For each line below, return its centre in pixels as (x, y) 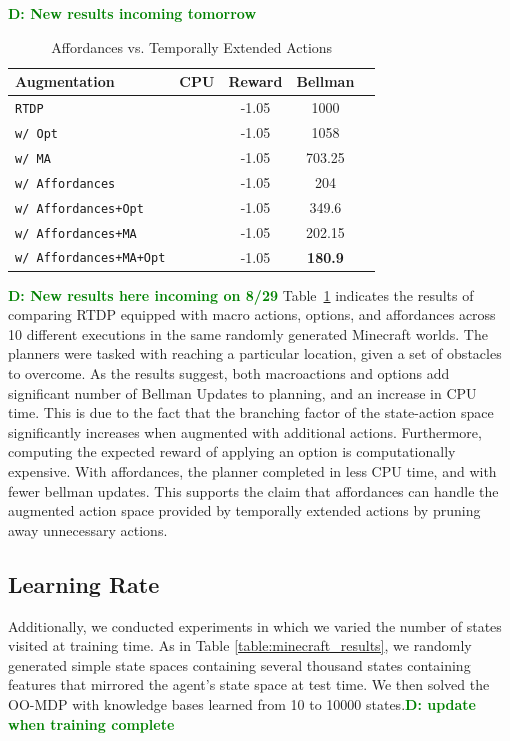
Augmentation (65, 81)
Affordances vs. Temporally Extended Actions (192, 46)
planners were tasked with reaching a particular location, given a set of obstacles (255, 353)
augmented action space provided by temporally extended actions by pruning (244, 510)
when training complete (91, 723)
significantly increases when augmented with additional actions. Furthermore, (245, 431)
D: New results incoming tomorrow (132, 13)
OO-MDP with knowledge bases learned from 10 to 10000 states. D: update (242, 703)
